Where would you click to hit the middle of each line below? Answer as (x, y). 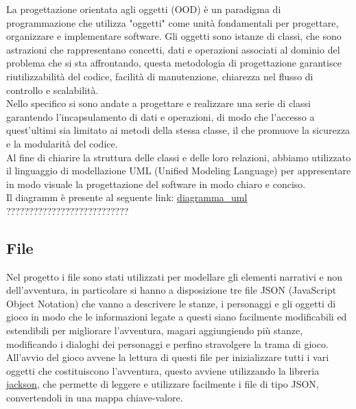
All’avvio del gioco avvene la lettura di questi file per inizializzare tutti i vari (168, 357)
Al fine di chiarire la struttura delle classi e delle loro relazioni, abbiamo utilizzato (179, 157)
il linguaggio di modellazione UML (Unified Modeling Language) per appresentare (179, 171)
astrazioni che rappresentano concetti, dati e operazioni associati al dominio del (173, 49)
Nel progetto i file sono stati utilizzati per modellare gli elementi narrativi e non (174, 276)
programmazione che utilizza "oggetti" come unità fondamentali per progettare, (173, 22)
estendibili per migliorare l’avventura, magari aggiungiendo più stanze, (155, 330)
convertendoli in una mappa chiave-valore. (95, 398)
